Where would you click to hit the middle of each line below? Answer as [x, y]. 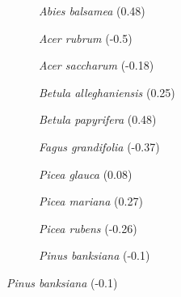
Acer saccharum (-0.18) [97, 65]
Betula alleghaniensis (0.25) [107, 92]
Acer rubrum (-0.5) [86, 38]
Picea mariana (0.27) [91, 201]
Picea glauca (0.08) [86, 174]
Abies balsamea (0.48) [92, 11]
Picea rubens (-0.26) [88, 228]
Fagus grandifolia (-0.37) [99, 146]
